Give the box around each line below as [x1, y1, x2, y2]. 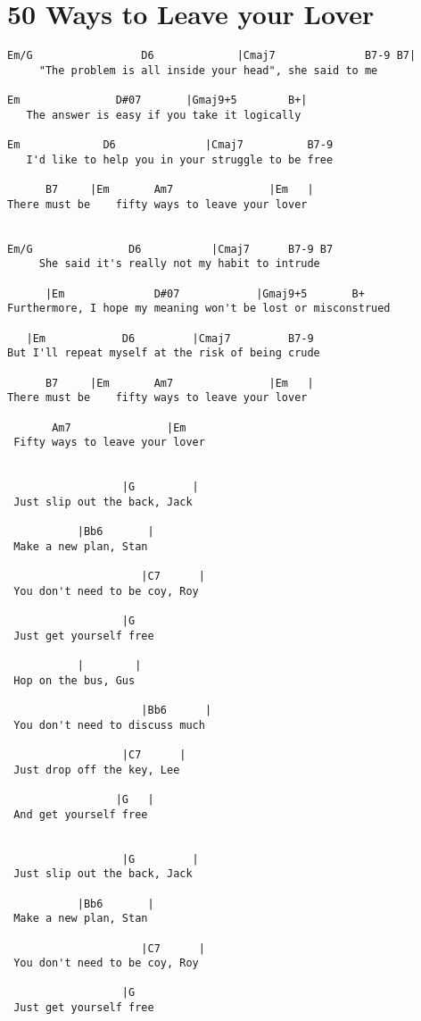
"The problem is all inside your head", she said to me [38, 63, 378, 77]
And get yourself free [13, 808, 148, 821]
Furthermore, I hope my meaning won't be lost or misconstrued [7, 302, 391, 315]
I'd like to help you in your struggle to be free [26, 153, 334, 166]
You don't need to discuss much [13, 718, 205, 732]
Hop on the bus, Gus [13, 674, 136, 687]
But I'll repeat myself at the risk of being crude [7, 347, 320, 360]
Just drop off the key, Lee [13, 763, 180, 776]
